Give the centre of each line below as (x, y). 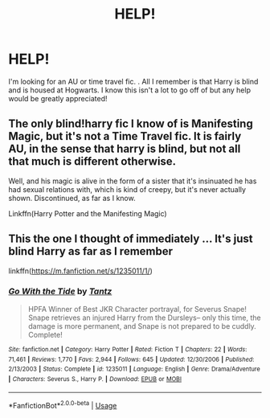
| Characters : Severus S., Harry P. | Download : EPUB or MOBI (95, 379)
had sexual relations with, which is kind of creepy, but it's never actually (127, 189)
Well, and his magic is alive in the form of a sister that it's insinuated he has (133, 181)
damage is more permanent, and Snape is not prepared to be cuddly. (142, 326)
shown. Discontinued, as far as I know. (72, 198)
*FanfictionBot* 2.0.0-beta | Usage (63, 405)
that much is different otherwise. (92, 162)
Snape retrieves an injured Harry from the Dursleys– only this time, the (144, 318)
